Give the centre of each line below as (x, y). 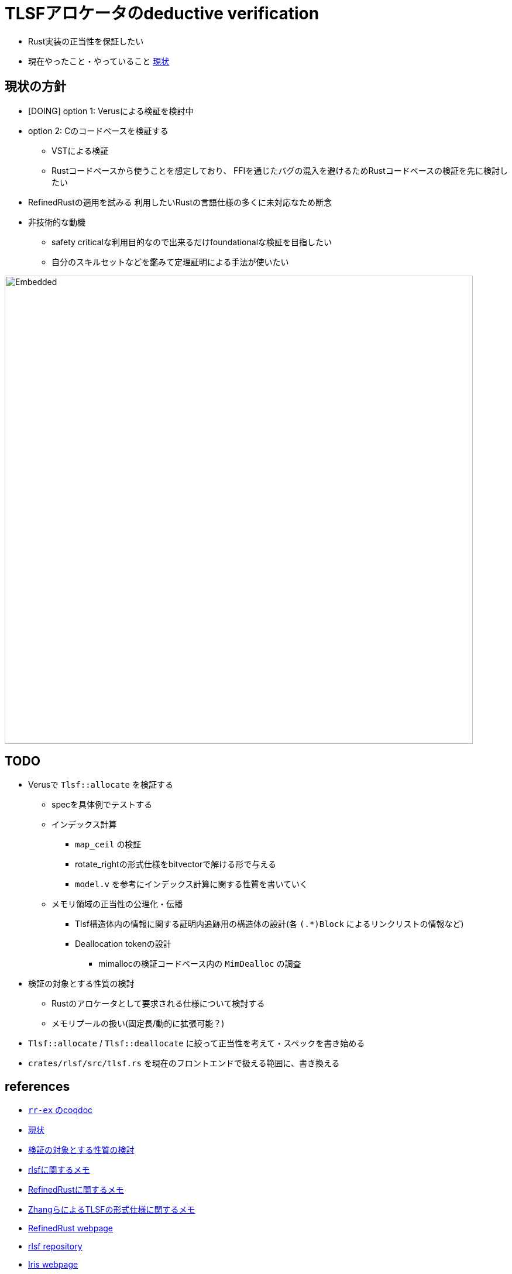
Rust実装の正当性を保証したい (86, 41)
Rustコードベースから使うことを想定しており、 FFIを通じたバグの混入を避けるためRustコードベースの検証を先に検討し (280, 170)
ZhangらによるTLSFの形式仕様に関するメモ (112, 1210)
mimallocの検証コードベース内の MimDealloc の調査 (200, 964)
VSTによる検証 (80, 150)
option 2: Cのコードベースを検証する (98, 131)
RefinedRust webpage (71, 1228)
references (37, 1086)
